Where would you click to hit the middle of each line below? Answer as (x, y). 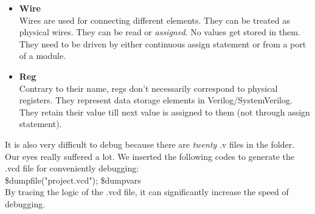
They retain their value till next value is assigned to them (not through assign (164, 112)
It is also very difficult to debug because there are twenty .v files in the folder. (150, 144)
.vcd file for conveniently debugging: (72, 168)
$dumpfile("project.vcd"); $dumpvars (73, 180)
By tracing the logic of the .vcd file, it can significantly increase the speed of (147, 192)
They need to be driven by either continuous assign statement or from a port (163, 43)
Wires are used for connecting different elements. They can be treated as (154, 20)
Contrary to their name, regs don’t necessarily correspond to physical (148, 88)
